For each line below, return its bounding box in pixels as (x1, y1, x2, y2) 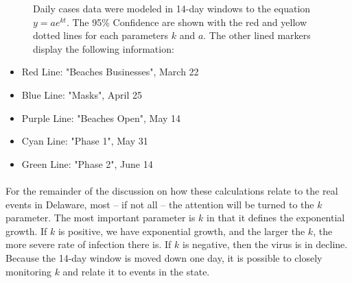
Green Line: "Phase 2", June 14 (21, 156, 153, 171)
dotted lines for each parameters (33, 28, 169, 42)
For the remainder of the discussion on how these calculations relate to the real (5, 183, 338, 197)
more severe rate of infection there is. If (5, 237, 172, 251)
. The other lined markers (203, 28, 311, 42)
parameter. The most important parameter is (5, 210, 196, 225)
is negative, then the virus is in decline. (183, 237, 348, 251)
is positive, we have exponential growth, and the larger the (58, 223, 305, 238)
